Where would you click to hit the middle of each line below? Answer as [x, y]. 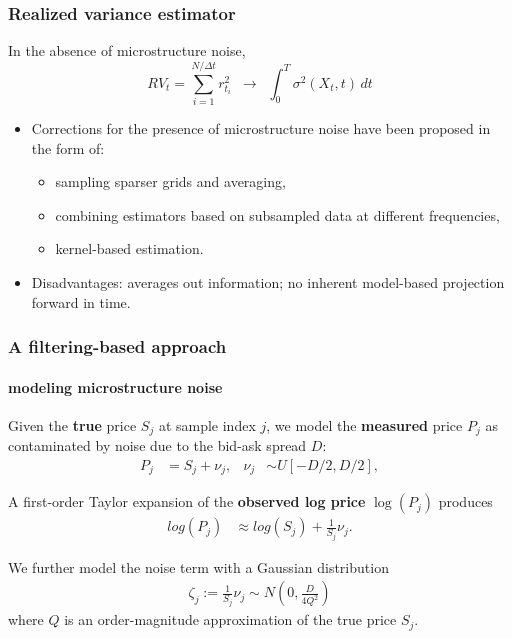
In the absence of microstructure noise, [127, 50]
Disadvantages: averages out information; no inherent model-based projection [268, 281]
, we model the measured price [364, 424]
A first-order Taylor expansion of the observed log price [187, 501]
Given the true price [72, 424]
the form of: [68, 147]
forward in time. [81, 301]
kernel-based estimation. [129, 248]
